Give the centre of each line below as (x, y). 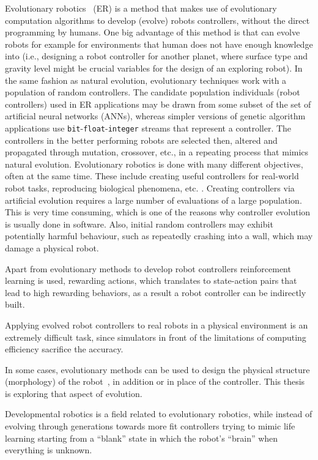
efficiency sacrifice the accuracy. (64, 349)
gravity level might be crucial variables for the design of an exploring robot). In (154, 68)
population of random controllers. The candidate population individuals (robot (153, 92)
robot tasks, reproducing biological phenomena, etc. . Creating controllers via (150, 187)
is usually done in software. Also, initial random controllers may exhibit (139, 224)
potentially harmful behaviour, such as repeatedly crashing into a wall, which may (159, 236)
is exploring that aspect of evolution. (74, 393)
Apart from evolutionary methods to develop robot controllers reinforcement (148, 268)
